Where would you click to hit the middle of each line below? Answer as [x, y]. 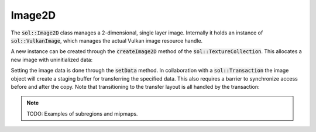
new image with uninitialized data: [52, 60]
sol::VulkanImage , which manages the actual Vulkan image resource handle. [107, 40]
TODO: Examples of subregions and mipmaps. [82, 113]
